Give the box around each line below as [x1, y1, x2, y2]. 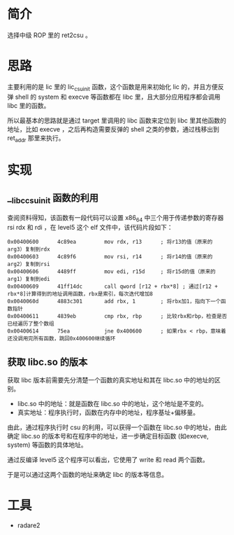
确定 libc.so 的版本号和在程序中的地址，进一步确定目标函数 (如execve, [7, 432, 209, 440]
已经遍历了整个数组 [7, 320, 54, 328]
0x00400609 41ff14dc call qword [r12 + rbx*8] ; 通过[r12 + [7, 283, 218, 291]
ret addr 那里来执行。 [7, 134, 65, 144]
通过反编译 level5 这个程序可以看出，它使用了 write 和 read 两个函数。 [7, 456, 209, 464]
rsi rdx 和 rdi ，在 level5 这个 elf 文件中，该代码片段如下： [7, 223, 173, 232]
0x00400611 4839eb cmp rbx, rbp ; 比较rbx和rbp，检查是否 [7, 313, 228, 320]
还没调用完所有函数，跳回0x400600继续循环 [7, 335, 116, 342]
